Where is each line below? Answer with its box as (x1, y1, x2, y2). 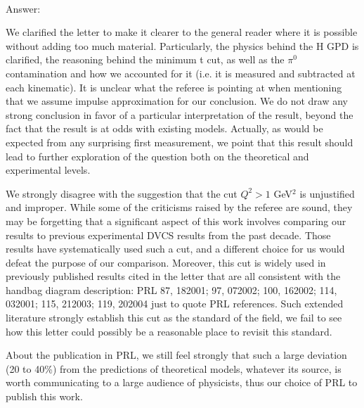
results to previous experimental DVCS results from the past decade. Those (6, 227, 331, 242)
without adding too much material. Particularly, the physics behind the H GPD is (6, 38, 359, 53)
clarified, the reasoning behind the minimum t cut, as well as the (6, 52, 285, 67)
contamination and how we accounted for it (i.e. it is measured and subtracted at (6, 65, 356, 80)
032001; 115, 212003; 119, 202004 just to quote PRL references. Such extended (6, 296, 344, 311)
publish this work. (6, 389, 83, 404)
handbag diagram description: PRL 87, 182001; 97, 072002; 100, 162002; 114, (6, 282, 337, 297)
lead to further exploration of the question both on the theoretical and (6, 148, 309, 163)
